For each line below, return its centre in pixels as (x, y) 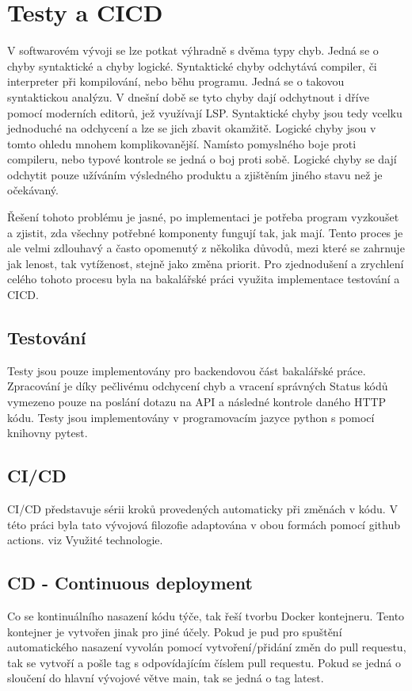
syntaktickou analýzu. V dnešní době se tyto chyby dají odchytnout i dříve (188, 96)
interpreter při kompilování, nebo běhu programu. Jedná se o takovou (176, 81)
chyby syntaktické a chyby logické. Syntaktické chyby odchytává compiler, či (192, 65)
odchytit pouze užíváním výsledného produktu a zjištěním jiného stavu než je (195, 174)
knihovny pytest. (48, 433)
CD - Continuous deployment (130, 583)
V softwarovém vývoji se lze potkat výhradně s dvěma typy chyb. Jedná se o (193, 50)
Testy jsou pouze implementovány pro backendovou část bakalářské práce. (187, 370)
